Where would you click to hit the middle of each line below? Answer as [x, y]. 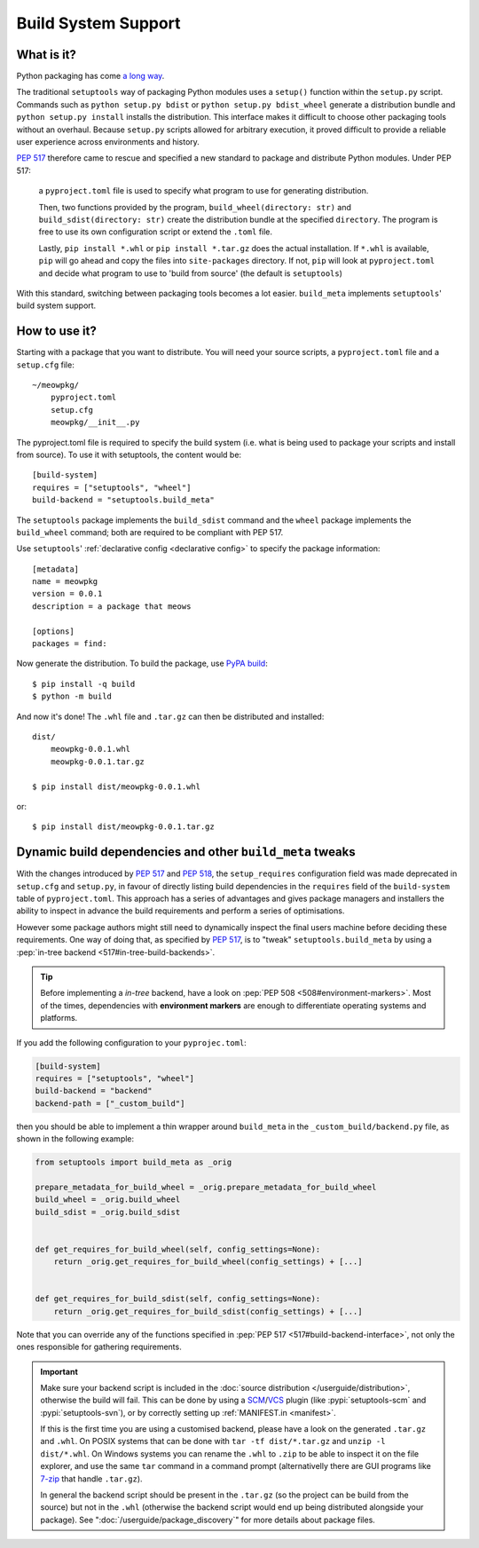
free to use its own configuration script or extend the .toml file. [156, 232]
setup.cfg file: [45, 365]
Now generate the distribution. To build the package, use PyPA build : [142, 663]
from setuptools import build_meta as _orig [133, 1162]
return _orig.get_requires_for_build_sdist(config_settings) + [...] [208, 1311]
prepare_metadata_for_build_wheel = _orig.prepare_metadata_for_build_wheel [206, 1187]
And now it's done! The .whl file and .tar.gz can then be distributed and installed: [170, 716]
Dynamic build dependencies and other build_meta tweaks [186, 852]
